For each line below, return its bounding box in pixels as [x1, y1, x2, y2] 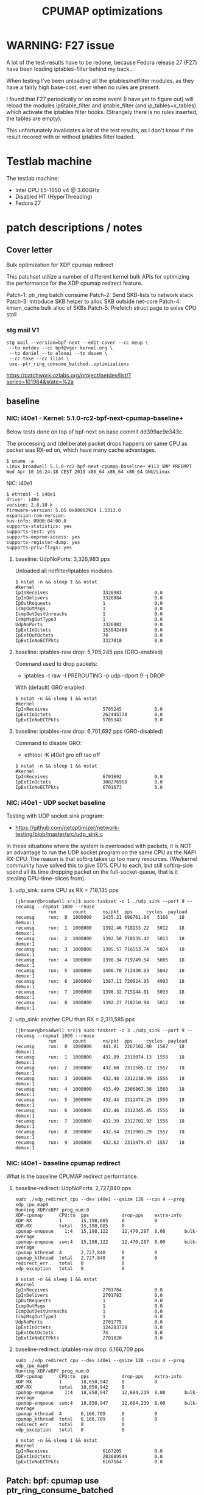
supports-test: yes [6, 529, 56, 535]
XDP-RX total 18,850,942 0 [15, 1384, 125, 1391]
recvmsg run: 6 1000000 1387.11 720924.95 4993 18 [15, 979, 185, 985]
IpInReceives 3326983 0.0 [15, 590, 163, 596]
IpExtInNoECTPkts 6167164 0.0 [15, 1459, 163, 1465]
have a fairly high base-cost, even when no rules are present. [6, 84, 160, 91]
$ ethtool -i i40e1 [6, 491, 56, 498]
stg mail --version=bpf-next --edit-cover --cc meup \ [6, 340, 149, 346]
